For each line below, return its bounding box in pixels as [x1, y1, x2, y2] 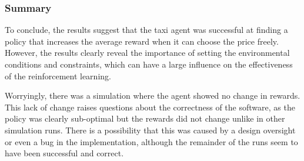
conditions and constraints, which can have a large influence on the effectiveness [5, 58, 293, 70]
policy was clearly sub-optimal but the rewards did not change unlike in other [5, 112, 285, 125]
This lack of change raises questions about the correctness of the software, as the [5, 100, 295, 113]
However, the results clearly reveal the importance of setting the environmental [5, 46, 290, 59]
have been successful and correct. [5, 147, 124, 159]
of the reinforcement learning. [5, 69, 111, 82]
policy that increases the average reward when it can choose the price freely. [5, 35, 279, 47]
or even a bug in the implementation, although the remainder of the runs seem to [5, 135, 298, 147]
